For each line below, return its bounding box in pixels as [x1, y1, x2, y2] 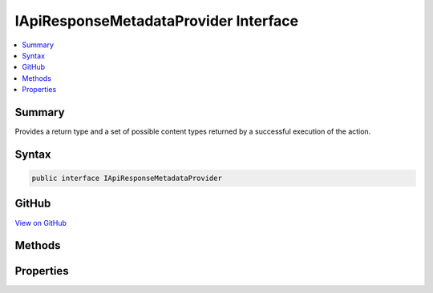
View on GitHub [14, 218, 67, 227]
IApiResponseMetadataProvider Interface [14, 12, 299, 30]
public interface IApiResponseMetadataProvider [31, 174, 222, 183]
